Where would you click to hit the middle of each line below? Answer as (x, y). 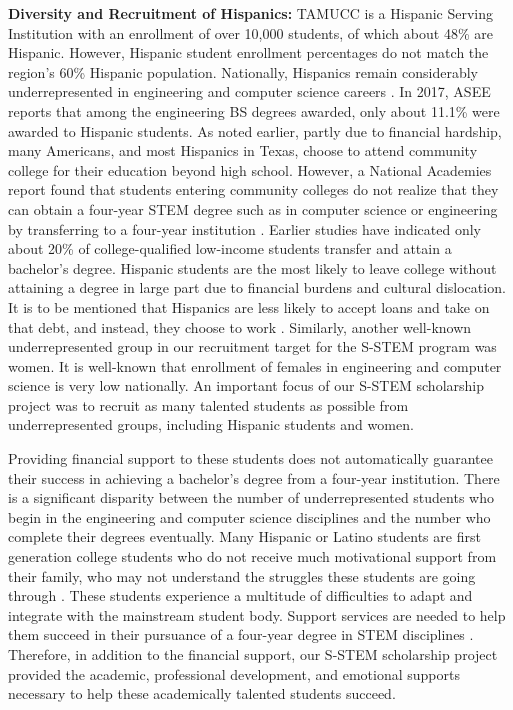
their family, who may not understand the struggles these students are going (242, 575)
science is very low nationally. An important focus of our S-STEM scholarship (246, 385)
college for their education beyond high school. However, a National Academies (250, 169)
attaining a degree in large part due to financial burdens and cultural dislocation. (257, 287)
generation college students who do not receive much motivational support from (252, 556)
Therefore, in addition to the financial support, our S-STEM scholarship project (253, 654)
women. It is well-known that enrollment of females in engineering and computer (255, 365)
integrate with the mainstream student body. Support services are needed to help (257, 614)
